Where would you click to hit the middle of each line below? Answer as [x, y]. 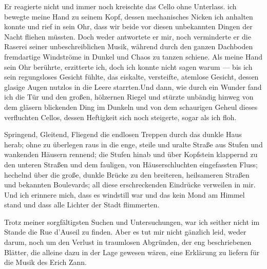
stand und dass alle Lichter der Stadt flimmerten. [82, 205]
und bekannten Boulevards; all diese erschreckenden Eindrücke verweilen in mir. [130, 185]
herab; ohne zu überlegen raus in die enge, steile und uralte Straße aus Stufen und [133, 144]
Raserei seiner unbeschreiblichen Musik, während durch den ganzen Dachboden [129, 46]
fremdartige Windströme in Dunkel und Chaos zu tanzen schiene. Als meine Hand [133, 56]
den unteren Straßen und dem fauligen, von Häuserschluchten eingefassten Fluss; [131, 164]
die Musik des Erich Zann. [46, 262]
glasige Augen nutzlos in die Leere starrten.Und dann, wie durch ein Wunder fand [133, 87]
